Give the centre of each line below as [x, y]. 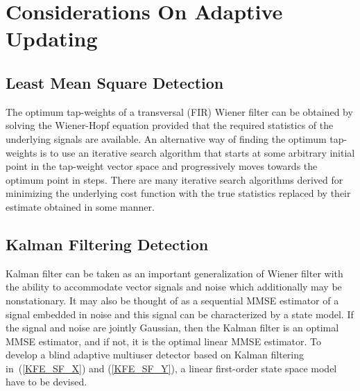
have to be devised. [46, 382]
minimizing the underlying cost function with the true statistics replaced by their [178, 193]
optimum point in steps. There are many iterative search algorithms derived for [174, 179]
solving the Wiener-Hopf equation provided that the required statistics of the [170, 125]
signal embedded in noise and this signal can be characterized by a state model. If [180, 314]
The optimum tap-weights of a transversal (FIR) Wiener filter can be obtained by [179, 111]
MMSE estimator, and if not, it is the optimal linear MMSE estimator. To [163, 341]
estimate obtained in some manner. [80, 206]
